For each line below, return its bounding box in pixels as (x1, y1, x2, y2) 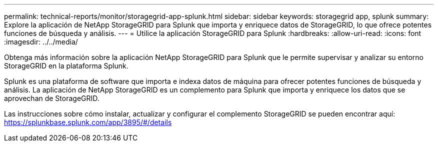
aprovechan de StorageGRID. (4, 94, 99, 102)
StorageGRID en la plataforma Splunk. (4, 61, 128, 70)
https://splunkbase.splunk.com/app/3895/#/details (4, 118, 172, 126)
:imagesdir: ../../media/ (4, 37, 78, 46)
